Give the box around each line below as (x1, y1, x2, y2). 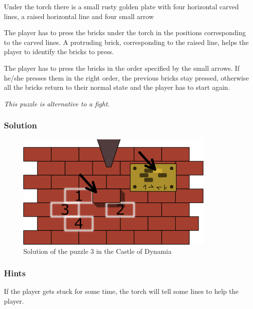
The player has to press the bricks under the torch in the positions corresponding (4, 27, 246, 38)
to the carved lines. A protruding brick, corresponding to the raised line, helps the (4, 37, 249, 47)
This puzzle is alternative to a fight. (4, 98, 110, 108)
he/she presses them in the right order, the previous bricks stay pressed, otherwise (4, 72, 249, 82)
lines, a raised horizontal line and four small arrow (4, 11, 154, 21)
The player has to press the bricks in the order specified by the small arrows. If (4, 62, 240, 73)
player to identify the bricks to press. (4, 46, 114, 57)
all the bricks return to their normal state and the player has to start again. (4, 82, 230, 92)
